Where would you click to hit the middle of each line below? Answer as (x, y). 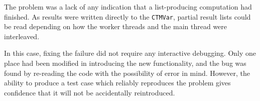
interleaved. (22, 36)
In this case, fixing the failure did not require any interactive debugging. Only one (130, 53)
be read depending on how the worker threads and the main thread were (116, 26)
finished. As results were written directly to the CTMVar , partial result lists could (127, 16)
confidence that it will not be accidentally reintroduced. (90, 92)
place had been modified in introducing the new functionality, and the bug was (125, 63)
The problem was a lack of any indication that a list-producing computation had (128, 7)
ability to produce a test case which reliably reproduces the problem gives (117, 83)
